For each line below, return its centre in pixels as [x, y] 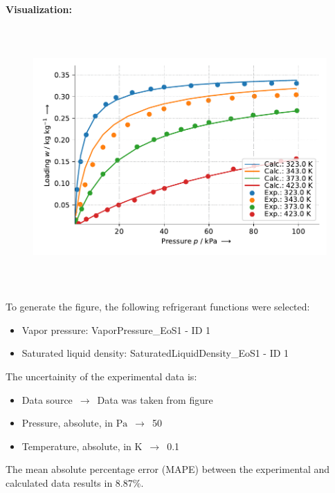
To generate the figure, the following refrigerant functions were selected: [158, 307]
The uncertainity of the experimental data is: [101, 376]
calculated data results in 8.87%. [75, 482]
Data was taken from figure [155, 399]
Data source [47, 399]
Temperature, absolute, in [76, 446]
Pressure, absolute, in [67, 423]
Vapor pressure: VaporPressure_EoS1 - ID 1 [116, 329]
